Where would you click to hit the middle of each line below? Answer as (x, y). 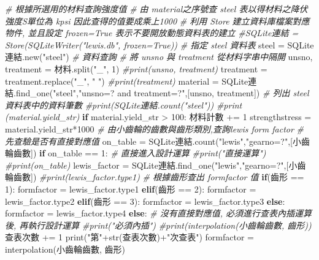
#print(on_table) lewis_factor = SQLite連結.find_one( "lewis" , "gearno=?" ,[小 (151, 165)
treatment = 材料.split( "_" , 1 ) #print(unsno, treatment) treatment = (136, 68)
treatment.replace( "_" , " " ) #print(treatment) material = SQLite (127, 81)
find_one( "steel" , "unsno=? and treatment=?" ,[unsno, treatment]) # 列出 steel (162, 93)
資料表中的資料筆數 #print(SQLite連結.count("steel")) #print (124, 105)
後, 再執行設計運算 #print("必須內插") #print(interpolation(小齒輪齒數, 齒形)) (158, 225)
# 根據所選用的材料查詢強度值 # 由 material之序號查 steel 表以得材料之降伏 (156, 9)
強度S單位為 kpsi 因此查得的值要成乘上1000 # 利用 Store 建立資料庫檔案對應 (157, 21)
